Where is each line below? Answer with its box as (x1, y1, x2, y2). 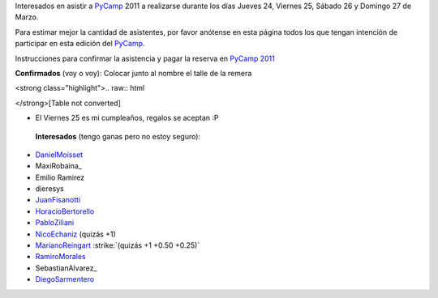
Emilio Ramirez (35, 172, 85, 182)
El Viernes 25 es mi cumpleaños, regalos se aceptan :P (35, 113, 219, 123)
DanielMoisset (35, 150, 84, 160)
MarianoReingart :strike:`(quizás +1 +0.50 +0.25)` (35, 241, 200, 250)
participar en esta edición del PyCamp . (15, 39, 145, 49)
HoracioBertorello (35, 206, 95, 216)
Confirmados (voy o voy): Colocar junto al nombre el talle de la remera (15, 68, 252, 78)
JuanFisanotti (35, 195, 81, 205)
